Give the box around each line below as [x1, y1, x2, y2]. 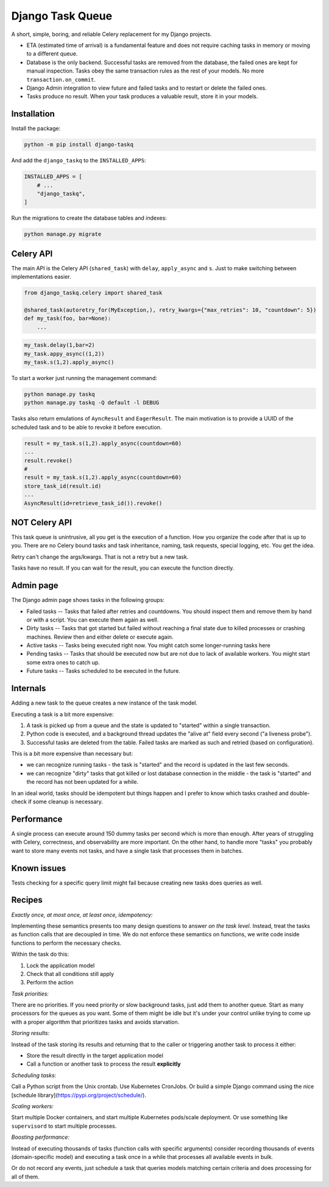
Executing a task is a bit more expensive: [11, 711, 114, 718]
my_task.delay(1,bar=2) [24, 342, 96, 349]
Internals [11, 683, 46, 694]
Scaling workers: [11, 1102, 54, 1110]
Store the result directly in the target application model [26, 1052, 164, 1060]
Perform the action [26, 979, 74, 986]
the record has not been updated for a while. [26, 778, 139, 786]
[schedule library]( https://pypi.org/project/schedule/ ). [11, 1091, 146, 1099]
